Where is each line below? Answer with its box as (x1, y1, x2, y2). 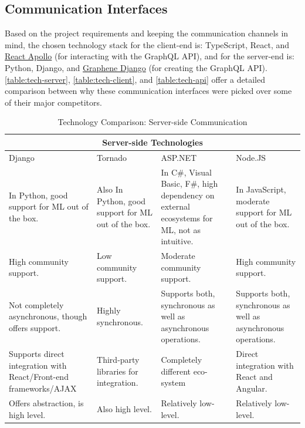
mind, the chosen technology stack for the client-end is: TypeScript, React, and (5, 38, 290, 50)
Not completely (9, 298, 64, 311)
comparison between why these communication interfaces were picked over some (5, 85, 292, 97)
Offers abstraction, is (9, 396, 84, 409)
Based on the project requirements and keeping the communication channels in (5, 27, 289, 39)
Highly (97, 304, 121, 316)
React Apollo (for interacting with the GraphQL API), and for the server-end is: (5, 50, 294, 62)
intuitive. (161, 235, 194, 247)
